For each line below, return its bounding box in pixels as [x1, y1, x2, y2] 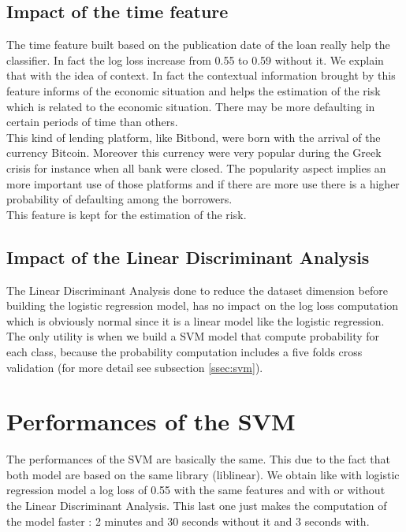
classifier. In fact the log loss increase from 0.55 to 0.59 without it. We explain [6, 51, 384, 68]
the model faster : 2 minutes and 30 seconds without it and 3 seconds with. [6, 512, 370, 529]
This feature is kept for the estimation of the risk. [6, 206, 247, 222]
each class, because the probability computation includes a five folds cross [6, 343, 363, 359]
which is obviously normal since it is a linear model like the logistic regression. [6, 312, 385, 329]
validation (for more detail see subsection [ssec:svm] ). [6, 359, 263, 375]
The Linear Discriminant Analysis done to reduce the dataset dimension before [6, 281, 388, 298]
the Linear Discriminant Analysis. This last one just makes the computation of [6, 497, 387, 513]
